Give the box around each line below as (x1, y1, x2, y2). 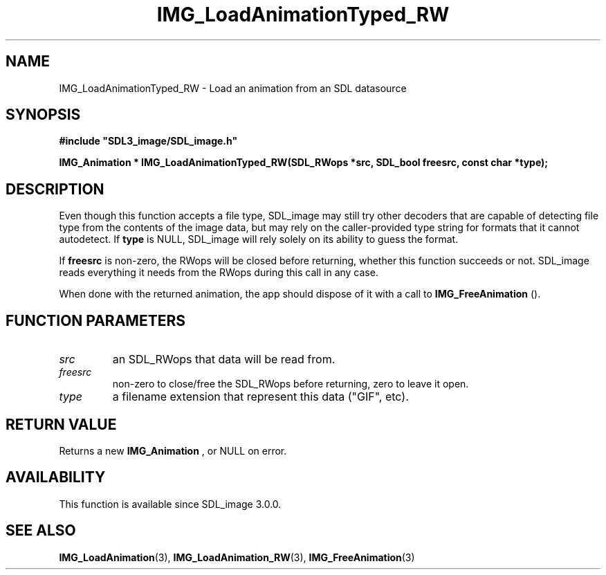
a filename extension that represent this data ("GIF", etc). (112, 390, 409, 404)
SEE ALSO (6, 522, 76, 540)
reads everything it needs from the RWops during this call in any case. (59, 266, 378, 279)
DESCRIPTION (6, 180, 104, 198)
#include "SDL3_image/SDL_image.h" (59, 135, 238, 147)
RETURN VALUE (6, 415, 117, 433)
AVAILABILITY (6, 468, 106, 486)
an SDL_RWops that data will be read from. (112, 352, 336, 367)
